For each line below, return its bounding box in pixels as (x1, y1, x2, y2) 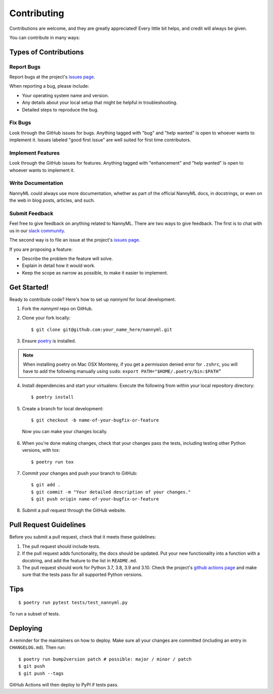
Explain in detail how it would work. (22, 262, 96, 268)
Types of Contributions (9, 48, 84, 56)
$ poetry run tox (31, 459, 74, 465)
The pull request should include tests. (22, 543, 101, 549)
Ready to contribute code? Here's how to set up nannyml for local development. (9, 296, 176, 302)
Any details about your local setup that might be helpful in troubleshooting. (22, 99, 178, 106)
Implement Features (9, 149, 60, 157)
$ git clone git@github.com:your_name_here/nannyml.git (31, 327, 172, 332)
